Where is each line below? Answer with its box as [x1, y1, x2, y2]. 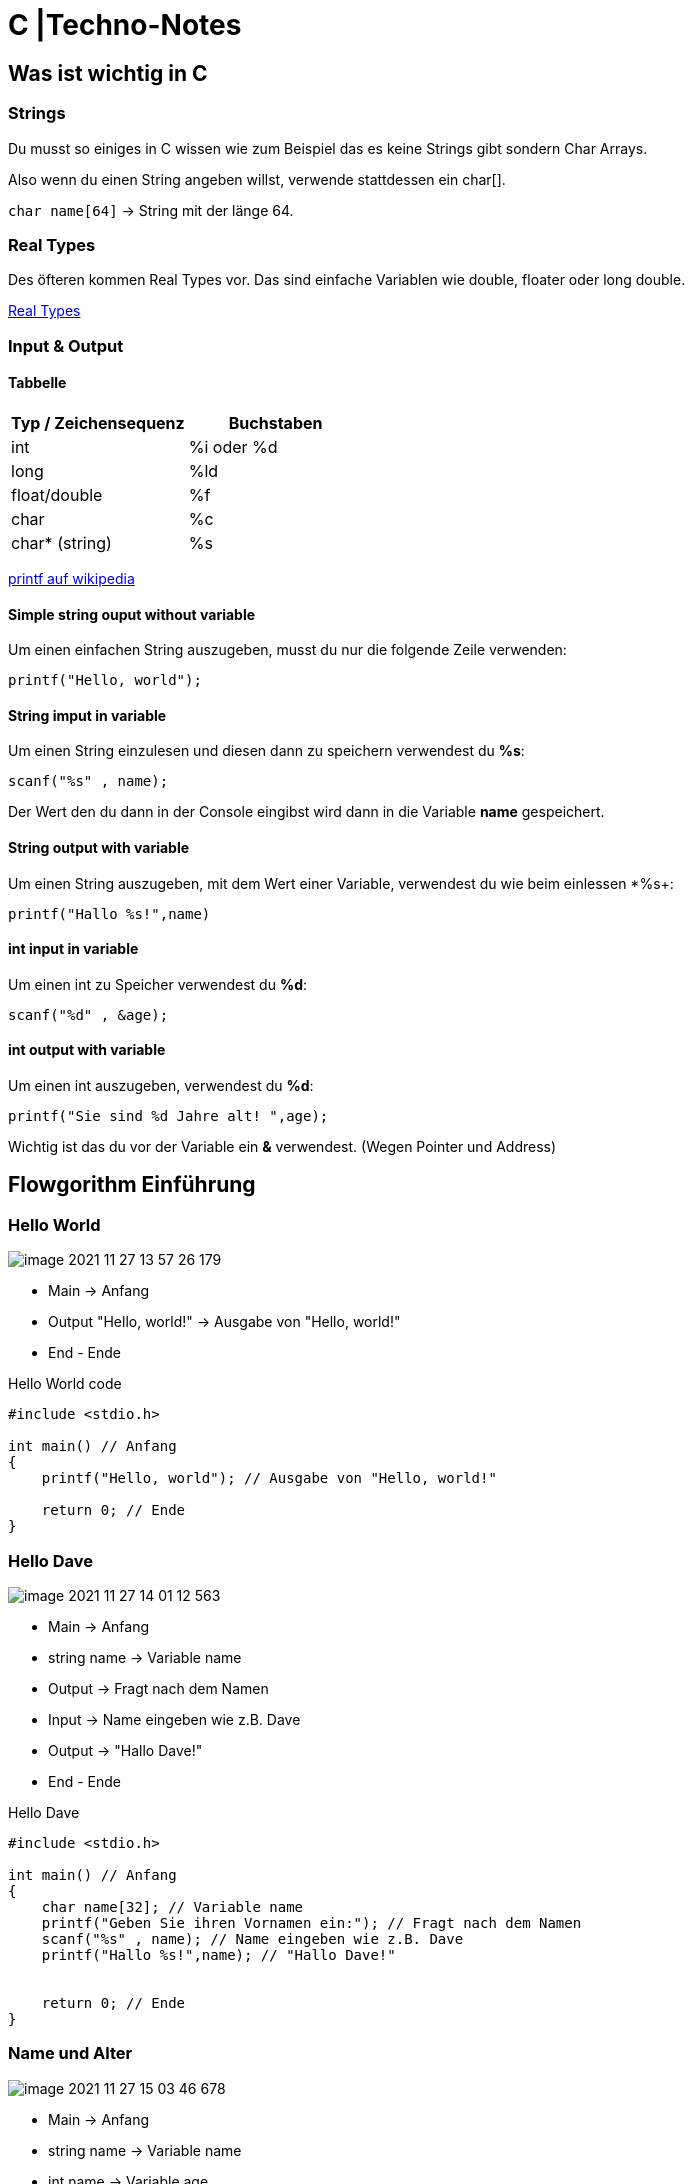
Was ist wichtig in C [8, 60, 208, 86]
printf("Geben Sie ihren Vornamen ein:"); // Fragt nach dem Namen [41, 1914, 582, 1931]
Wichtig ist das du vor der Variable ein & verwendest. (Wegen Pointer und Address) [8, 1137, 557, 1155]
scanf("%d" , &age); [8, 1006, 169, 1023]
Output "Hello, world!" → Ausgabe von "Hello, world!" [48, 1313, 401, 1331]
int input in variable [8, 940, 139, 958]
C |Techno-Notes [8, 8, 242, 42]
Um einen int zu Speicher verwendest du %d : [8, 975, 307, 993]
